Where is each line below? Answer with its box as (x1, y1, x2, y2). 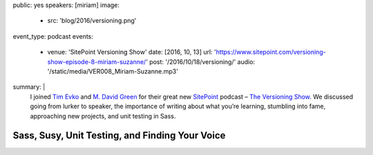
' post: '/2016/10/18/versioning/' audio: (145, 57, 256, 65)
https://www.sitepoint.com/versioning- (216, 48, 326, 56)
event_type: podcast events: (12, 32, 93, 41)
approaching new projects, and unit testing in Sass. (30, 112, 176, 120)
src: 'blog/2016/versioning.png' (47, 17, 137, 25)
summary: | (12, 83, 46, 91)
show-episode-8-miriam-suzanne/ (47, 57, 146, 65)
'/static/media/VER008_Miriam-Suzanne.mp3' (47, 67, 179, 75)
